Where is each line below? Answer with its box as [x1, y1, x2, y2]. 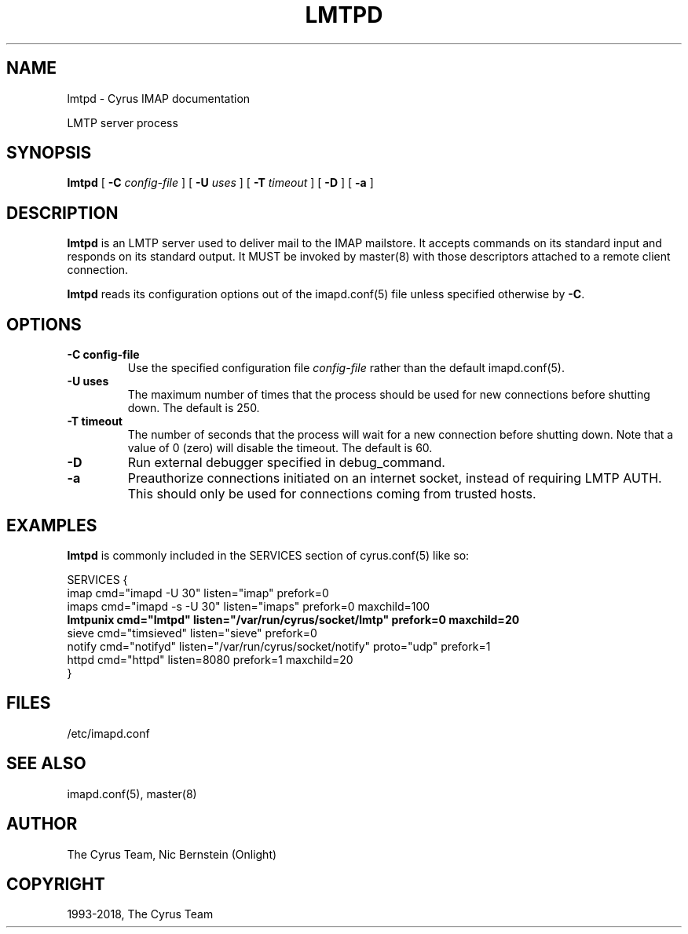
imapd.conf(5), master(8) [67, 786, 197, 801]
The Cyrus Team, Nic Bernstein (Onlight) [67, 847, 277, 861]
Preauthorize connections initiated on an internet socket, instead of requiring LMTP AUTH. [127, 470, 662, 487]
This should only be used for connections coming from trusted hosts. [127, 486, 536, 502]
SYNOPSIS [6, 143, 92, 163]
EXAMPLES [6, 515, 97, 535]
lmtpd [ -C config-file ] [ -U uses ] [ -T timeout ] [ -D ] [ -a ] [67, 176, 374, 190]
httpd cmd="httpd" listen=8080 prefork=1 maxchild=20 [67, 652, 353, 666]
